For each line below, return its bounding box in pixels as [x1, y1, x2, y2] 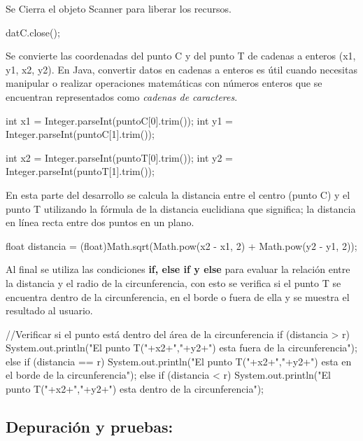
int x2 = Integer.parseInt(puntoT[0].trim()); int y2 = [6, 150, 233, 164]
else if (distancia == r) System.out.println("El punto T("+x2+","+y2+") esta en [6, 353, 352, 368]
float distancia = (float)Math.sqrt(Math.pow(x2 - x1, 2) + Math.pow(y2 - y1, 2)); [6, 238, 357, 253]
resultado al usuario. [6, 303, 93, 318]
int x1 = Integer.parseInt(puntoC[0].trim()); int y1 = [6, 113, 233, 127]
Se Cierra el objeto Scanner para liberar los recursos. [6, 1, 232, 15]
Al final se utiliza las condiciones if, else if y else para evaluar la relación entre [6, 262, 350, 276]
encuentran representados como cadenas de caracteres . [6, 89, 238, 104]
